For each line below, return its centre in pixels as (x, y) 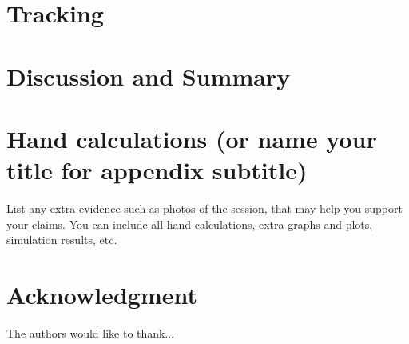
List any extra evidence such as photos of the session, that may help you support (204, 208)
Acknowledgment (102, 295)
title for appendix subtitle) (157, 170)
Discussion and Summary (149, 76)
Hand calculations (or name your (192, 138)
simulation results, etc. (62, 240)
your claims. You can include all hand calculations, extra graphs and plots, (190, 224)
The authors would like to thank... (91, 332)
